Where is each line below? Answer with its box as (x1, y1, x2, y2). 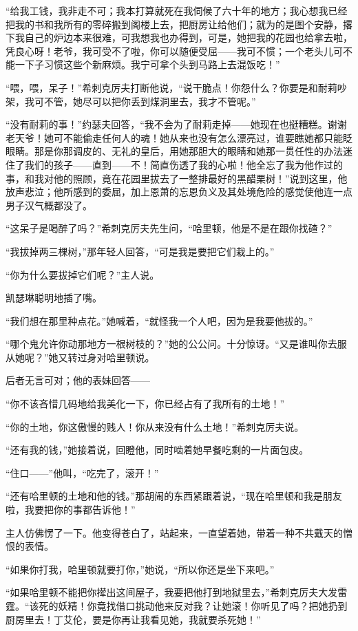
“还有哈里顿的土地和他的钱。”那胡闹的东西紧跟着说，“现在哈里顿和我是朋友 (6, 489, 342, 503)
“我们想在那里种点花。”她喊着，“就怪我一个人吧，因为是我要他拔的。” (6, 313, 313, 328)
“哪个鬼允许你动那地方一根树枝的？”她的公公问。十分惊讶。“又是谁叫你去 (6, 336, 337, 351)
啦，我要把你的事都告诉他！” (6, 502, 136, 517)
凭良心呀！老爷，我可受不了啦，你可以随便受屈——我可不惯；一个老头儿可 (6, 43, 343, 58)
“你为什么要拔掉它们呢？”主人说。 (6, 267, 160, 281)
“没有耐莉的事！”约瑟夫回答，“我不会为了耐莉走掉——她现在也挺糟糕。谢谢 (6, 117, 347, 131)
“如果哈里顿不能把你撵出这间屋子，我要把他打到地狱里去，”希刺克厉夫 (6, 585, 319, 599)
